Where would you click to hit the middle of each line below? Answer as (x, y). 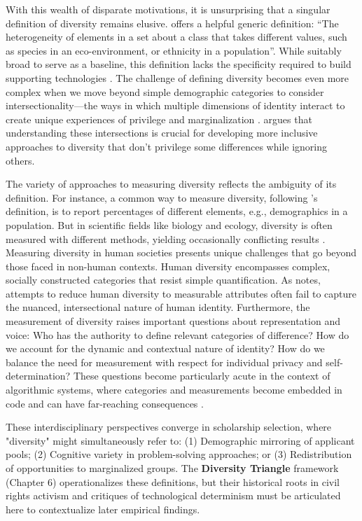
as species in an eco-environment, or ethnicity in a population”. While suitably (174, 50)
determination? (38, 376)
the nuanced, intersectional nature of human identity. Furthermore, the (158, 307)
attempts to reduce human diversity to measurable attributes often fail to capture (181, 293)
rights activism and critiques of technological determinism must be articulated (173, 495)
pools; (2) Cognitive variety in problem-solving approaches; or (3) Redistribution (179, 454)
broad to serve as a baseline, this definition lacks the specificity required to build (179, 64)
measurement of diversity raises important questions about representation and (173, 321)
